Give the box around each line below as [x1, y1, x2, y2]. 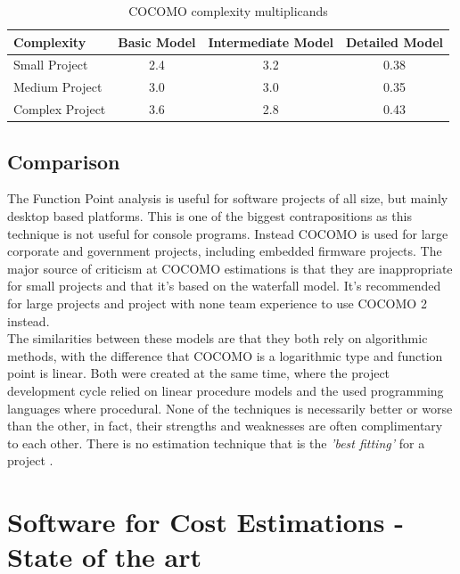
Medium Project [13, 78, 103, 96]
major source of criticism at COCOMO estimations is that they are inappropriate [7, 258, 453, 277]
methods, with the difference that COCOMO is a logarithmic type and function [7, 346, 443, 365]
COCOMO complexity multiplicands [128, 2, 328, 20]
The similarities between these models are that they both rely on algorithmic [7, 329, 428, 348]
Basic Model [118, 32, 196, 51]
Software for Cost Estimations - [7, 504, 404, 540]
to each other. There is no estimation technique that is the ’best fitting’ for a [7, 433, 425, 452]
